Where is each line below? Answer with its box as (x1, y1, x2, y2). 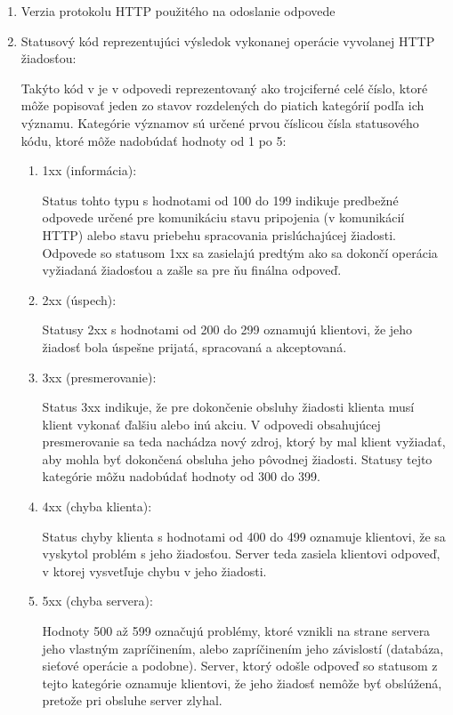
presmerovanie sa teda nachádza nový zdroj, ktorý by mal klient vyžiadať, (42, 432, 446, 451)
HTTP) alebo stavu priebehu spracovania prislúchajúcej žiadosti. (42, 225, 396, 244)
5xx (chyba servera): (42, 591, 153, 610)
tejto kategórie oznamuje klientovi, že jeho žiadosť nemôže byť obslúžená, (42, 673, 442, 692)
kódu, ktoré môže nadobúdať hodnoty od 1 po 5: (20, 131, 287, 149)
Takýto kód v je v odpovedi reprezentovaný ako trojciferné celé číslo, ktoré (20, 78, 428, 97)
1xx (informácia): (42, 161, 137, 180)
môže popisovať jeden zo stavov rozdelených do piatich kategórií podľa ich (20, 96, 425, 115)
